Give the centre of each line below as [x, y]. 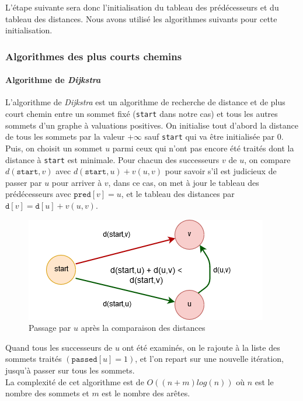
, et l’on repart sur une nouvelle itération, [209, 359]
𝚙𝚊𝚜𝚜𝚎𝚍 [84, 360]
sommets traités [34, 359]
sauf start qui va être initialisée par [210, 136]
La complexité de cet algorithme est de [75, 381]
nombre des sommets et [47, 393]
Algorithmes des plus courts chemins [94, 56]
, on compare [267, 159]
